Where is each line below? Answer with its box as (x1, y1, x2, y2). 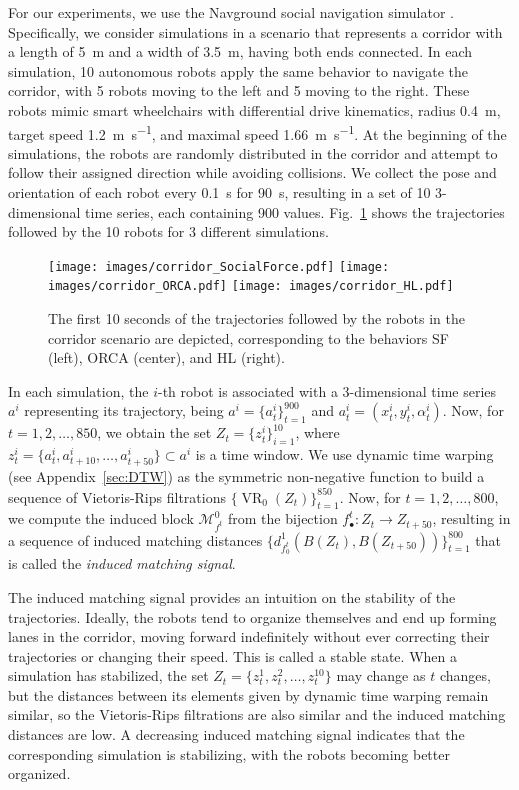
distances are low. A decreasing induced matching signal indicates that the (8, 724, 465, 745)
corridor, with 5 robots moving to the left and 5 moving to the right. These (8, 80, 470, 101)
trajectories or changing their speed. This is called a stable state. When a (8, 645, 457, 666)
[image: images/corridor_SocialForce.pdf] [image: (48, 259, 390, 274)
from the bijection (227, 508, 338, 529)
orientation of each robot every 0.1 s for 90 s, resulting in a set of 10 (8, 182, 431, 202)
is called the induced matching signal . (8, 553, 236, 574)
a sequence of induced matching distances (8, 529, 263, 550)
